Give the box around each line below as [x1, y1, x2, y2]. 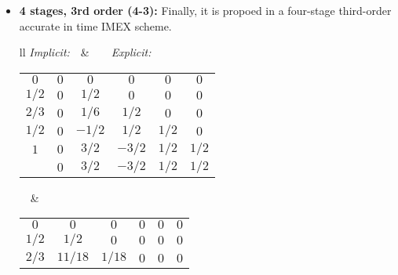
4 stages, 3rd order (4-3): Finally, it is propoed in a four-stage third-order [19, 2, 392, 18]
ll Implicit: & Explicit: [19, 44, 152, 60]
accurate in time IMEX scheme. [19, 17, 172, 34]
